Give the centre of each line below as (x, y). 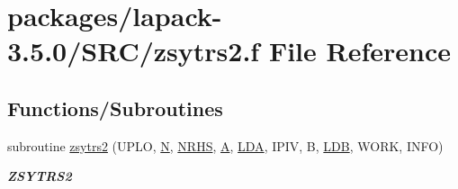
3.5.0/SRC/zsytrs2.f (134, 51)
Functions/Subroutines (115, 108)
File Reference (359, 51)
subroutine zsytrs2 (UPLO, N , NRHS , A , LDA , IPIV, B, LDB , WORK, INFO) (225, 145)
